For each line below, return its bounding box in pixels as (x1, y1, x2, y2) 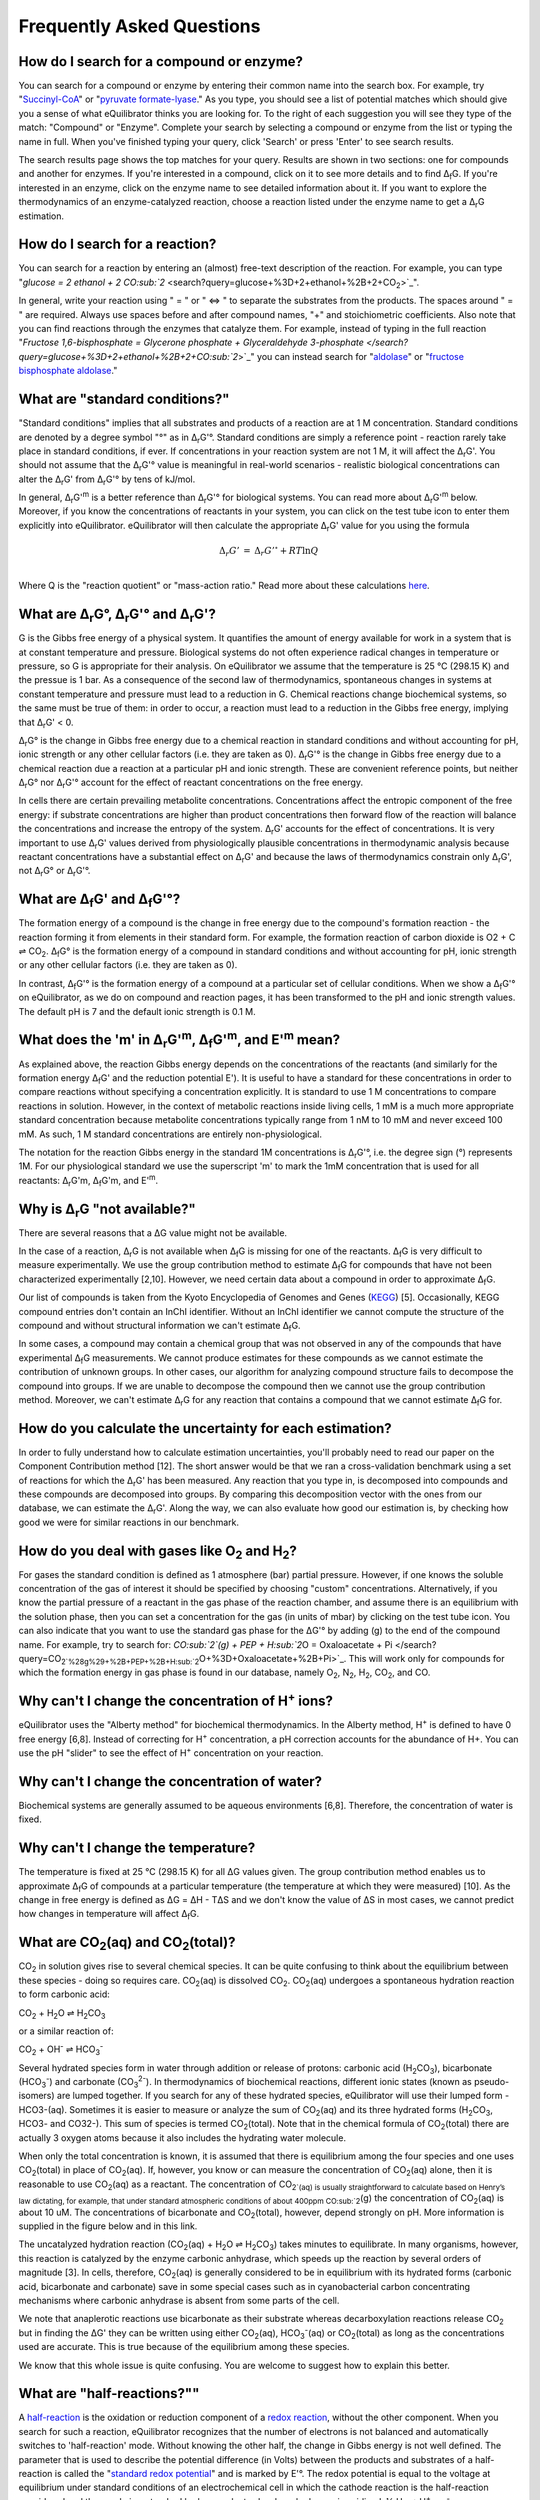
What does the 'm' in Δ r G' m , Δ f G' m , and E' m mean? (18, 1028, 341, 1051)
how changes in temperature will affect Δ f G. (18, 1908, 200, 1922)
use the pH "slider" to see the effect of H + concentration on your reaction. (18, 1745, 324, 1759)
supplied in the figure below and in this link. (18, 2220, 198, 2232)
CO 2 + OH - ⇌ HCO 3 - (18, 2041, 104, 2058)
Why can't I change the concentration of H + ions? (18, 1690, 334, 1710)
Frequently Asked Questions (18, 15, 261, 37)
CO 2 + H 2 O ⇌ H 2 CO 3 (18, 2006, 106, 2021)
